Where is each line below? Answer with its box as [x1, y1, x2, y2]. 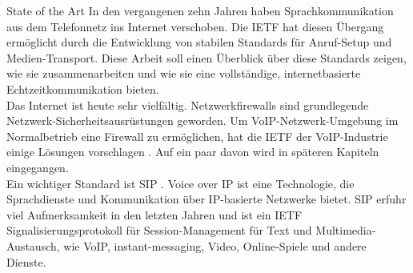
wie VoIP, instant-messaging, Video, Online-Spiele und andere [63, 237, 367, 254]
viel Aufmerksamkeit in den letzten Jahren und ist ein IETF [6, 206, 303, 223]
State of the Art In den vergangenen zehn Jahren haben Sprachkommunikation [6, 2, 394, 18]
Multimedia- [315, 222, 376, 239]
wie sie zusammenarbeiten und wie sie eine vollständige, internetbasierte [6, 65, 361, 82]
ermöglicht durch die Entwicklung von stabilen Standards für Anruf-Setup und [6, 34, 392, 50]
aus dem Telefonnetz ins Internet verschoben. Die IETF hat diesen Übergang [6, 18, 384, 34]
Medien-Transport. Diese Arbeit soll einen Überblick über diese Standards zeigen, [6, 49, 407, 66]
